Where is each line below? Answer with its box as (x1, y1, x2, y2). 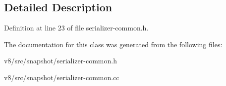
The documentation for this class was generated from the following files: (4, 39, 223, 49)
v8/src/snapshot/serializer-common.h (4, 56, 117, 66)
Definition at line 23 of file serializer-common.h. (4, 23, 149, 33)
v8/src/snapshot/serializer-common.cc (4, 72, 119, 82)
